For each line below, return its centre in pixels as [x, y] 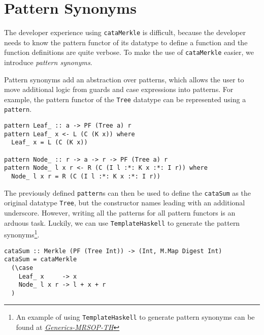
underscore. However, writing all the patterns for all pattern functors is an [120, 213]
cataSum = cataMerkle [41, 260]
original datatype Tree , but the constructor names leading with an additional [125, 203]
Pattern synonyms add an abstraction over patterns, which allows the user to [124, 79]
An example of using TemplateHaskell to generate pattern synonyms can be [135, 317]
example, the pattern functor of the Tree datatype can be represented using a [125, 99]
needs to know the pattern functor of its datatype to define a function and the [126, 42]
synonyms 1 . [22, 234]
